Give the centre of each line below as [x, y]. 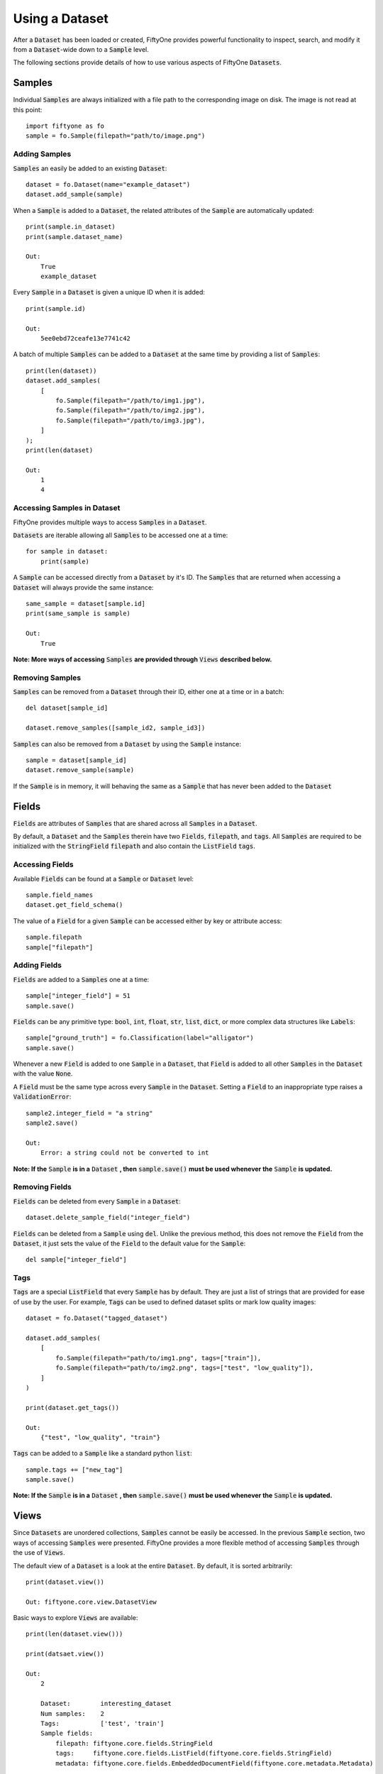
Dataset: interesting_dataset [106, 1704]
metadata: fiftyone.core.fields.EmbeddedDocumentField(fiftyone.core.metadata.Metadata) [215, 1763]
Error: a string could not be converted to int [124, 1153]
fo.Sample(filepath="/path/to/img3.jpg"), [131, 420]
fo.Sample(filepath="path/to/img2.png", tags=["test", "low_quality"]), [185, 1368]
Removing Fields [43, 1187]
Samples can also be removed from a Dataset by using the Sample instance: [127, 744]
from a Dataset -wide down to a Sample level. [81, 49]
